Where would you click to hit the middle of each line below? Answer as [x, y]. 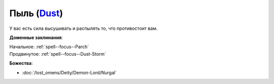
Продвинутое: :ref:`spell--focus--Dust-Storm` [58, 54]
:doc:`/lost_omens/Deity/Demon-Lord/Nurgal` [69, 72]
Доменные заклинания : [36, 37]
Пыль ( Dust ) [36, 13]
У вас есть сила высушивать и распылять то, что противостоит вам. [83, 28]
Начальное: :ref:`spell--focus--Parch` [49, 47]
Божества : [21, 63]
